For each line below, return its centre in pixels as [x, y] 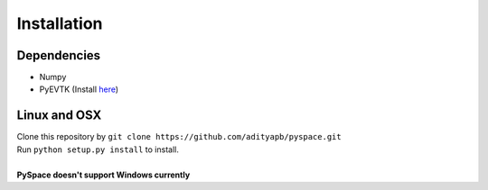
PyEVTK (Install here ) [79, 89]
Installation [60, 23]
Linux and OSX [59, 116]
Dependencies [59, 55]
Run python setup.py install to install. [98, 149]
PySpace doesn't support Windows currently [103, 175]
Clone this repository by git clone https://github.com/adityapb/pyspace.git [179, 137]
